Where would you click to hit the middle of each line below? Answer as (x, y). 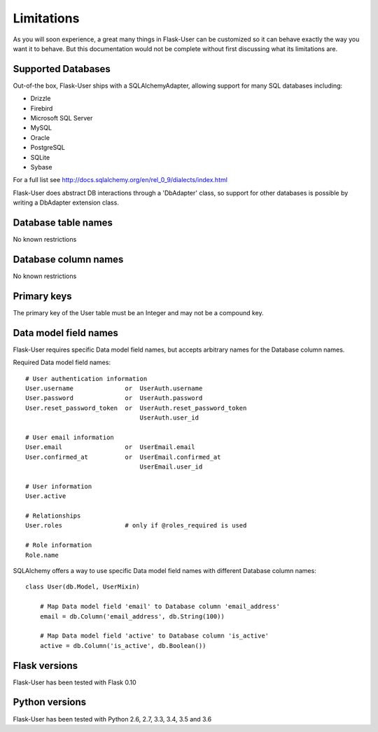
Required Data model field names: (62, 362)
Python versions (50, 702)
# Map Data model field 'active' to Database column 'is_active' (154, 636)
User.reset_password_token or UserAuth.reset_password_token (136, 408)
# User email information (70, 437)
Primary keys (43, 296)
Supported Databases (62, 69)
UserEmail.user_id (171, 467)
